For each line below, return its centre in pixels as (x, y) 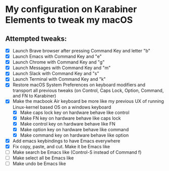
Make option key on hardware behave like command (74, 129)
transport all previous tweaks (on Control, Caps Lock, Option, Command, (88, 91)
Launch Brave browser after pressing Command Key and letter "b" (81, 51)
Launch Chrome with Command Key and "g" (59, 62)
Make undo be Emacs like (39, 164)
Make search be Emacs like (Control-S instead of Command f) (77, 152)
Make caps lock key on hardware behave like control (75, 112)
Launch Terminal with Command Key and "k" (59, 79)
